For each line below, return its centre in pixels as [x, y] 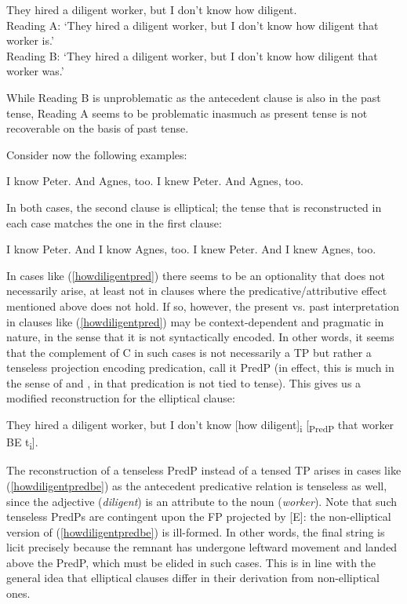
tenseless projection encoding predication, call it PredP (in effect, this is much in [200, 367]
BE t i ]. [22, 443]
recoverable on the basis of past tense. [98, 128]
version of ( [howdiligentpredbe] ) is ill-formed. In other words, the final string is [196, 531]
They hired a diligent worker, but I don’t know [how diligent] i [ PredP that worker [200, 426]
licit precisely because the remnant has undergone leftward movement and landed [202, 547]
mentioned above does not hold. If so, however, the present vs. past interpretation [203, 306]
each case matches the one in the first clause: [114, 222]
